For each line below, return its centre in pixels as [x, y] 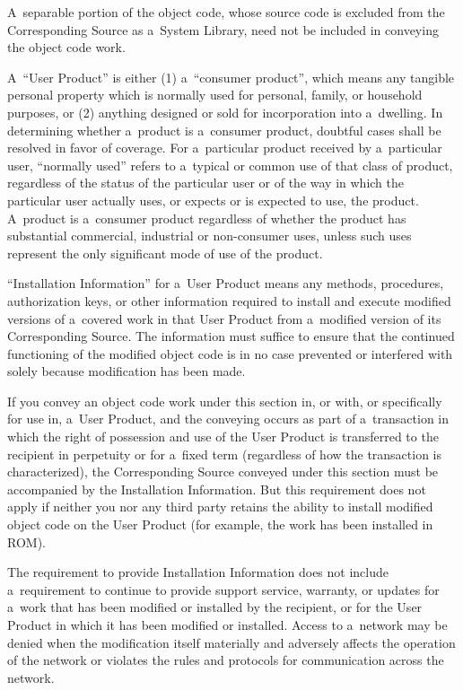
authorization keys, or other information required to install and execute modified [229, 300]
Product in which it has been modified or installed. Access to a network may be [227, 624]
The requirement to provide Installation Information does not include [198, 572]
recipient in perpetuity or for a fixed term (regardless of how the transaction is [225, 454]
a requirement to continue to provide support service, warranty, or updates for [223, 589]
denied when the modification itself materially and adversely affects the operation [231, 642]
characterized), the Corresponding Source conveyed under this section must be [223, 472]
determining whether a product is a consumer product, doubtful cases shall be [224, 130]
